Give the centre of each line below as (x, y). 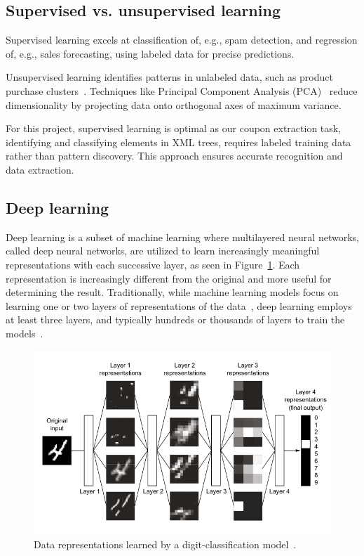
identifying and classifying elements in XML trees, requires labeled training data (178, 142)
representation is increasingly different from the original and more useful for (169, 278)
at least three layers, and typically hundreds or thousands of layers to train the (175, 319)
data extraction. (40, 169)
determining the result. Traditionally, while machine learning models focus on (172, 292)
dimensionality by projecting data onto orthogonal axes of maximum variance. (174, 104)
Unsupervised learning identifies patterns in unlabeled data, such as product (169, 77)
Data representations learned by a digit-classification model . (165, 544)
